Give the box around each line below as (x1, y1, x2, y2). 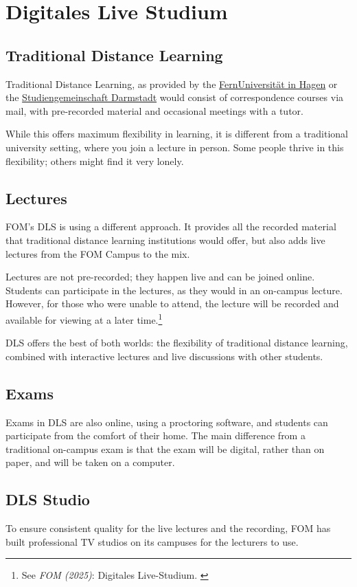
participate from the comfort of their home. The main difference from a (5, 428, 306, 443)
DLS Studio (5, 489, 90, 510)
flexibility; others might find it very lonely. (5, 153, 184, 168)
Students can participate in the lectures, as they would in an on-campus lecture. (5, 283, 343, 297)
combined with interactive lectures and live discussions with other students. (5, 348, 323, 363)
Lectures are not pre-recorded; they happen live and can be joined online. (5, 269, 315, 284)
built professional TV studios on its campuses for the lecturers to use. (5, 534, 299, 549)
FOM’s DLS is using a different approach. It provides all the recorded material (5, 219, 336, 234)
